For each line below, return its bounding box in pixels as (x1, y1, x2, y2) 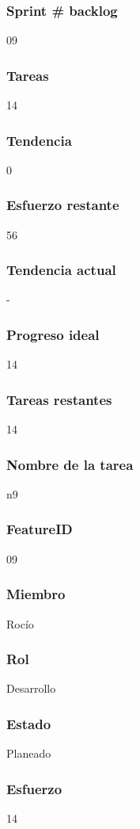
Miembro (6, 584, 66, 604)
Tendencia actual (6, 260, 116, 280)
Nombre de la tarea (6, 454, 134, 474)
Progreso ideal (6, 324, 100, 344)
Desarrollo (6, 680, 56, 697)
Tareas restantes (6, 389, 112, 409)
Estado (6, 713, 51, 733)
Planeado (6, 745, 51, 762)
